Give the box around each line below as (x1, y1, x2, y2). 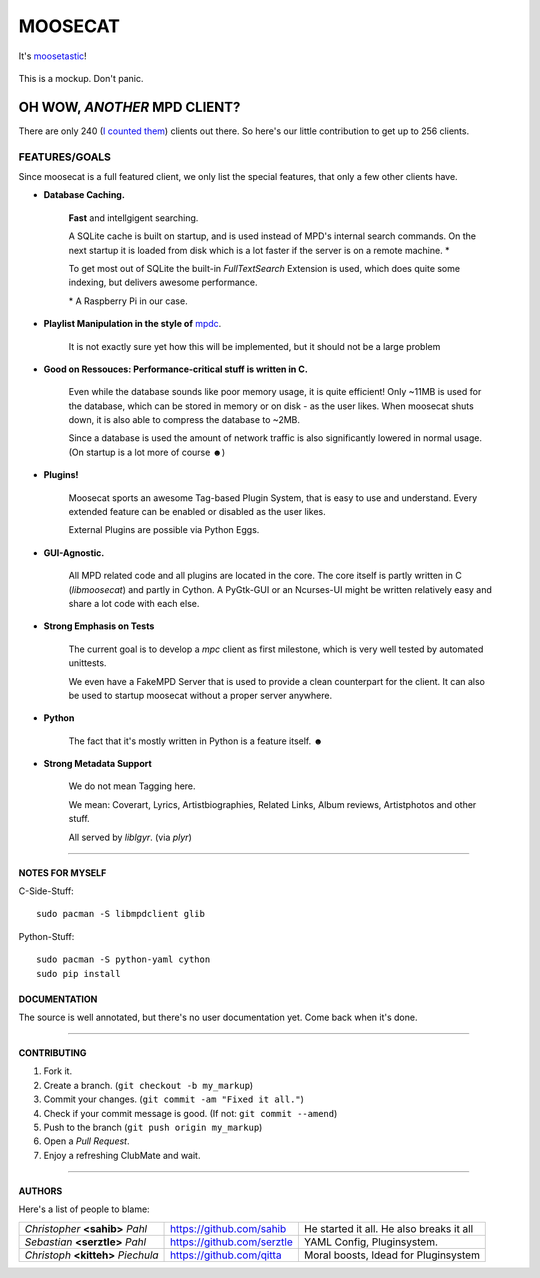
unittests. (68, 657, 107, 669)
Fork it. (43, 1065, 73, 1077)
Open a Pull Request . (43, 1135, 130, 1147)
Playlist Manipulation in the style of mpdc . (43, 318, 222, 330)
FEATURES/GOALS (18, 150, 112, 164)
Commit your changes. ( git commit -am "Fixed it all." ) (43, 1093, 305, 1105)
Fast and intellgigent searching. (68, 211, 199, 224)
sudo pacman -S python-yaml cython (36, 954, 211, 965)
